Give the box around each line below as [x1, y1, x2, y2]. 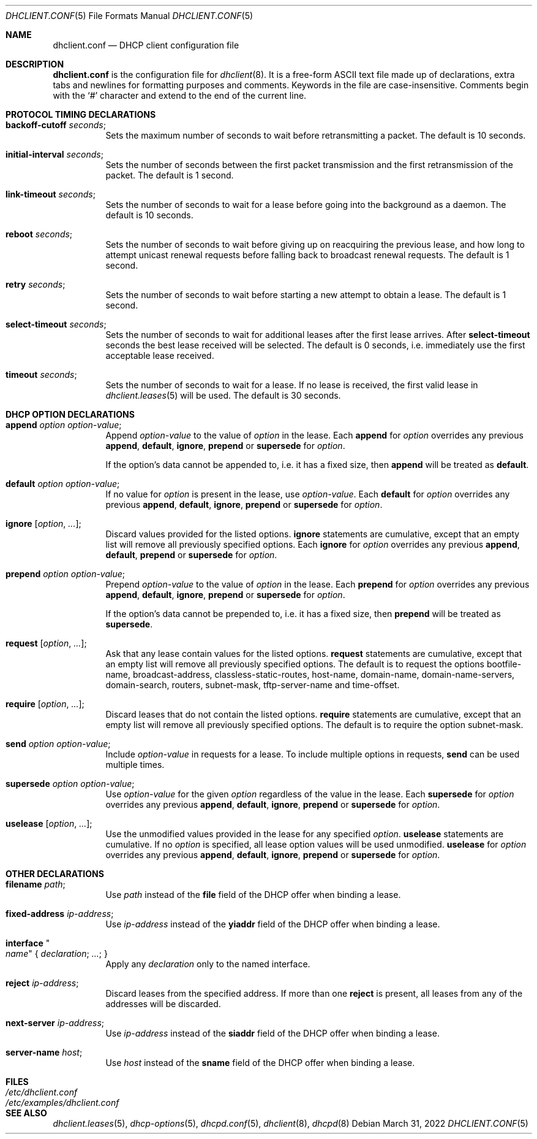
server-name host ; [6, 1047, 83, 1057]
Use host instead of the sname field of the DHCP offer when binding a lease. [105, 1057, 415, 1068]
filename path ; [6, 879, 66, 889]
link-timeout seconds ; [6, 189, 96, 199]
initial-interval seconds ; [6, 149, 103, 159]
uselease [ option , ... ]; [6, 818, 92, 829]
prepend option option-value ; [6, 569, 126, 579]
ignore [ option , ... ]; [6, 518, 81, 529]
